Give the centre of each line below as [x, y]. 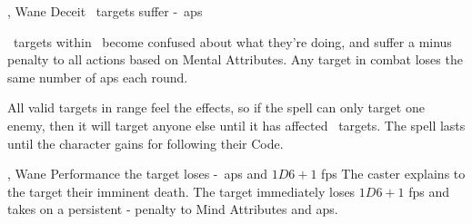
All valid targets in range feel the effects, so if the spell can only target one [216, 107]
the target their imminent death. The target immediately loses [181, 191]
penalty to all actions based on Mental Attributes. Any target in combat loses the [235, 59]
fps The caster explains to [393, 174]
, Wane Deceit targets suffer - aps [105, 11]
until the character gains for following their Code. [146, 143]
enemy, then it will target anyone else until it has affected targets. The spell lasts [236, 125]
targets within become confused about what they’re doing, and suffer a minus [232, 41]
